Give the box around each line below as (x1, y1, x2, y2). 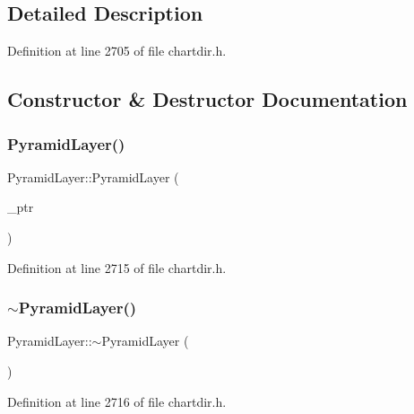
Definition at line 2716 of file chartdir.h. (7, 392, 227, 410)
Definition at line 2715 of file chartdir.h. (7, 258, 227, 277)
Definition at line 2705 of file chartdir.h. (7, 41, 227, 60)
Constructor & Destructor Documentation (7, 85, 408, 113)
